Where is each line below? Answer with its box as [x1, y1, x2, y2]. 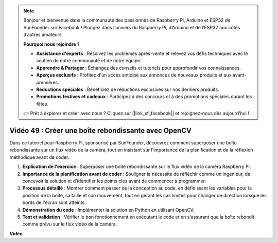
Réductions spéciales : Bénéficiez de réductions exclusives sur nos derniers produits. [36, 86, 219, 92]
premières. [36, 79, 59, 85]
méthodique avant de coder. [9, 154, 69, 160]
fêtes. [36, 101, 48, 107]
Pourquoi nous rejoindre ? [23, 41, 80, 47]
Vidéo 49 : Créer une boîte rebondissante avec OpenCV [9, 126, 192, 135]
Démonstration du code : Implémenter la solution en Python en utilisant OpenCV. [22, 207, 195, 213]
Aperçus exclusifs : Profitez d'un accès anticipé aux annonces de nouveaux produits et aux [36, 72, 232, 78]
